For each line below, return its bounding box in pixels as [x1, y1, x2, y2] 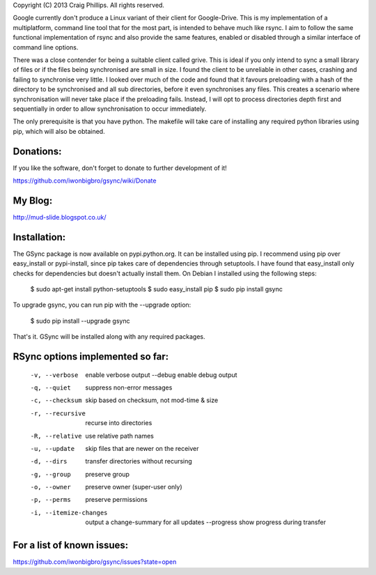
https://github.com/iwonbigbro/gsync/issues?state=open [13, 558, 177, 566]
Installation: [13, 231, 66, 243]
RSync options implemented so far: [13, 351, 169, 362]
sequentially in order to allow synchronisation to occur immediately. [13, 105, 207, 113]
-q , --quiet [30, 383, 71, 392]
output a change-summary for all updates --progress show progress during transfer [85, 518, 327, 526]
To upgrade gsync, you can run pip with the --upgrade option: [13, 300, 191, 309]
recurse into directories [85, 419, 152, 427]
